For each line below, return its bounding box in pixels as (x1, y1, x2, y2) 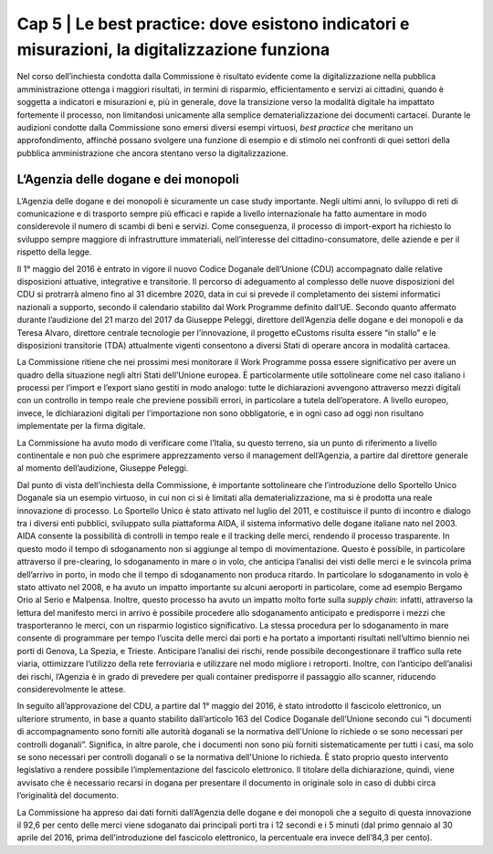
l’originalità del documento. (16, 790, 119, 801)
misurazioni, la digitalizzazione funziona (16, 39, 330, 59)
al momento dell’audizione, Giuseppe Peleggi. (16, 463, 189, 474)
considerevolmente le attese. (16, 684, 126, 695)
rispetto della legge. (16, 246, 92, 257)
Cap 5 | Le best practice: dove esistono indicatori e (16, 14, 410, 34)
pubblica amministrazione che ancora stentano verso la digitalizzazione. (16, 147, 288, 159)
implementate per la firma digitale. (16, 421, 146, 432)
